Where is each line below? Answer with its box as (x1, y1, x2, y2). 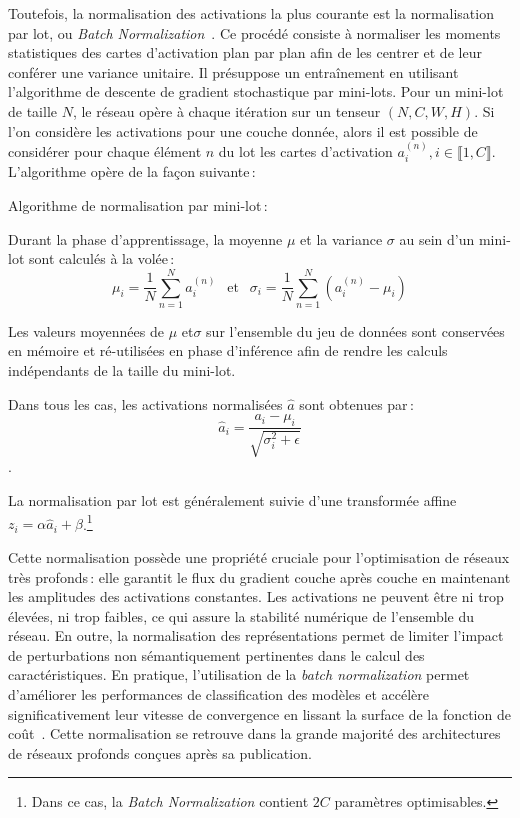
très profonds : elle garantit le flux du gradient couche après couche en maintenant (8, 566, 511, 587)
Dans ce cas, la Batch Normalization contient (31, 791, 309, 812)
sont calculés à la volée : (28, 248, 175, 269)
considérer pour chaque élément (8, 140, 202, 161)
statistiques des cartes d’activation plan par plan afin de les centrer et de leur (8, 42, 482, 63)
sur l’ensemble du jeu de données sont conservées (206, 320, 505, 341)
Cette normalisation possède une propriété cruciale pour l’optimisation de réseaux (8, 546, 510, 567)
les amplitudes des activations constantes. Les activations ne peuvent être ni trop (8, 586, 504, 607)
